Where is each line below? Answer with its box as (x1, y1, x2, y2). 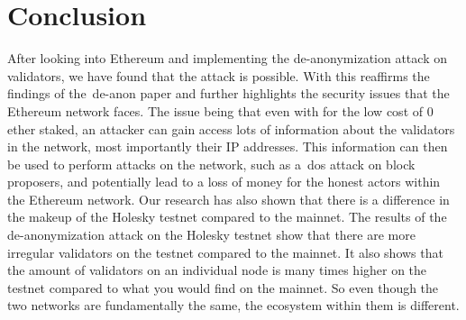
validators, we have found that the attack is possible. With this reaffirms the (7, 66, 430, 85)
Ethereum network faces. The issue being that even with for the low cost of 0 (7, 101, 434, 120)
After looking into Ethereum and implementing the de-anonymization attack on (7, 49, 447, 68)
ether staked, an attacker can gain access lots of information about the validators (7, 119, 455, 138)
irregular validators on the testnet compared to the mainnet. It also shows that (7, 242, 443, 261)
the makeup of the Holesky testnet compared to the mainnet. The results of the (7, 207, 447, 226)
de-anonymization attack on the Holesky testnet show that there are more (7, 225, 416, 244)
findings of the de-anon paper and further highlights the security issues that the (7, 84, 450, 103)
